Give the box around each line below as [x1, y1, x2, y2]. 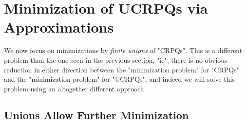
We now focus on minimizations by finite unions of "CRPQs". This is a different [4, 45, 243, 55]
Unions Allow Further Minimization [4, 107, 189, 122]
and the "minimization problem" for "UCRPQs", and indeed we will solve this [4, 74, 235, 84]
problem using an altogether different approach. [4, 83, 146, 93]
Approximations [4, 17, 114, 37]
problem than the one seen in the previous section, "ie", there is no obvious [4, 54, 227, 65]
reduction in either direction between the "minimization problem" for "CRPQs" [4, 64, 239, 74]
